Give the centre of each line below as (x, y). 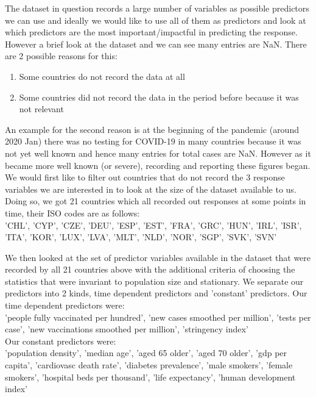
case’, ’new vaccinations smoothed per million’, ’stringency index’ (127, 329)
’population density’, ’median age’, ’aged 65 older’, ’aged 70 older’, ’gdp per (146, 353)
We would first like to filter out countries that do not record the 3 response (145, 177)
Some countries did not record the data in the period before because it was (159, 97)
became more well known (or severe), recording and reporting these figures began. (158, 165)
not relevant (41, 109)
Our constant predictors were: (61, 341)
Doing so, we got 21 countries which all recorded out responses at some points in (156, 201)
